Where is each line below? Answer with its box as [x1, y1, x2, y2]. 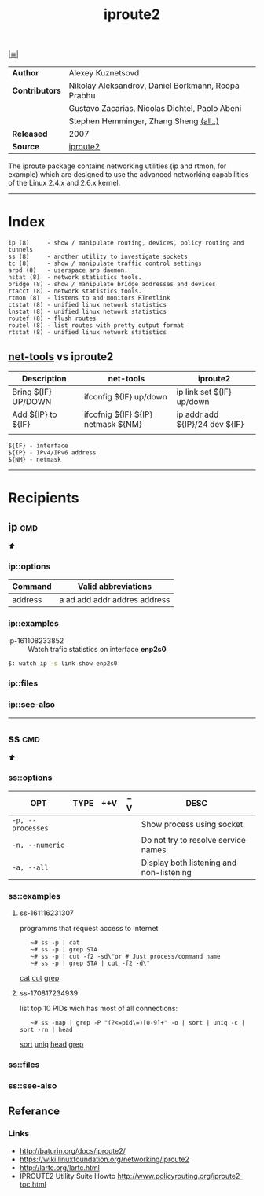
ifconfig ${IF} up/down [83, 391, 167, 402]
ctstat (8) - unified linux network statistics [8, 301, 167, 309]
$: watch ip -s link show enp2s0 [8, 659, 118, 668]
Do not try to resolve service [141, 834, 246, 845]
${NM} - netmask [8, 455, 61, 463]
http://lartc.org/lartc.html [19, 1162, 100, 1172]
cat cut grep [19, 973, 60, 983]
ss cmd [8, 732, 41, 745]
